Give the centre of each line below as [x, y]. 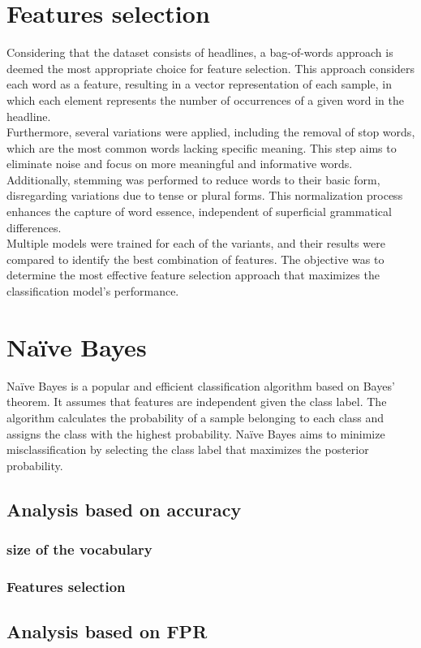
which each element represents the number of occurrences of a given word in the [206, 99]
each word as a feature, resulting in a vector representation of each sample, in [199, 84]
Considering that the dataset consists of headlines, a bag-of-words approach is [200, 52]
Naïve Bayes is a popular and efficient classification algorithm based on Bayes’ [201, 385]
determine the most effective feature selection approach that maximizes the [193, 275]
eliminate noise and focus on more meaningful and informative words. [180, 164]
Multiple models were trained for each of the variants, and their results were [196, 243]
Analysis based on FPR [107, 631]
